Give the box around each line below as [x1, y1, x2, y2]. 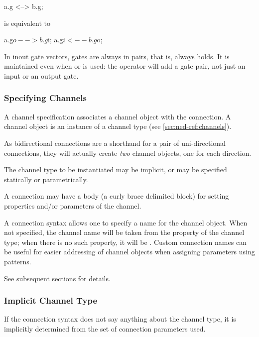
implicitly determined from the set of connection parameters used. [4, 323, 206, 334]
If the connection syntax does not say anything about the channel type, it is [4, 314, 236, 324]
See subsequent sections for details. [4, 273, 111, 283]
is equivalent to [4, 17, 51, 28]
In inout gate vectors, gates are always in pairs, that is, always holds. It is [4, 51, 230, 61]
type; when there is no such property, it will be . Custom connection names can [4, 236, 247, 247]
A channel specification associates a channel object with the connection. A [4, 111, 231, 121]
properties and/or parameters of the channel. [4, 200, 141, 211]
